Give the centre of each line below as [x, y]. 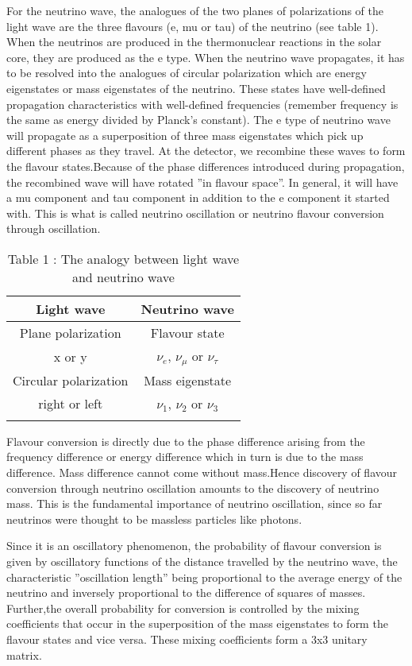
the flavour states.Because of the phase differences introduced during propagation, [206, 166]
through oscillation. [54, 228]
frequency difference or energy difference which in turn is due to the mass [185, 457]
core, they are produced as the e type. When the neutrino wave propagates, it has [206, 57]
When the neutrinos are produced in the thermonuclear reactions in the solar [194, 42]
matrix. [24, 654]
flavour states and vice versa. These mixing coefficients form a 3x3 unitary [187, 639]
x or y [70, 356]
